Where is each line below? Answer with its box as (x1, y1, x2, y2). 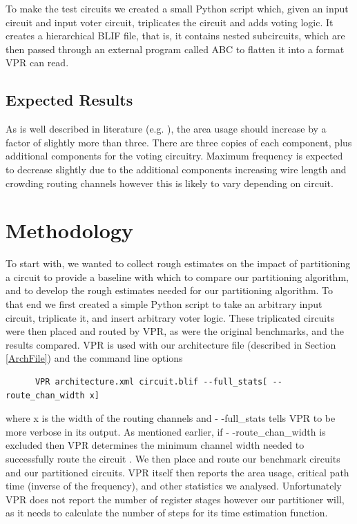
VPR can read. (6, 55, 69, 70)
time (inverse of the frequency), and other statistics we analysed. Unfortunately (6, 478, 342, 493)
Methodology (6, 216, 133, 244)
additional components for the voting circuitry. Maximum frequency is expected (6, 148, 343, 163)
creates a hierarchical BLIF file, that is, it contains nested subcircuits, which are (6, 28, 345, 43)
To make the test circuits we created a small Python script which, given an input (6, 1, 349, 15)
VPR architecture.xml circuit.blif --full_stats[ (35, 377, 268, 387)
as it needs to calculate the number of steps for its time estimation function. (6, 505, 328, 520)
